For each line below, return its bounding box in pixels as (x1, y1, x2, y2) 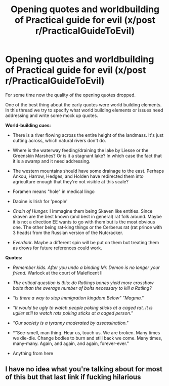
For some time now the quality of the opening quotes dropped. (5, 92, 136, 98)
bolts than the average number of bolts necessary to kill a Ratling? (12, 285, 152, 291)
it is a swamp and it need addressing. (12, 158, 91, 164)
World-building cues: (5, 122, 51, 128)
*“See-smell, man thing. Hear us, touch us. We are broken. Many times (12, 329, 160, 335)
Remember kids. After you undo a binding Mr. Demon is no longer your (12, 264, 160, 271)
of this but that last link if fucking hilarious (5, 373, 141, 381)
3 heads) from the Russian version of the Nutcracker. (12, 229, 123, 236)
